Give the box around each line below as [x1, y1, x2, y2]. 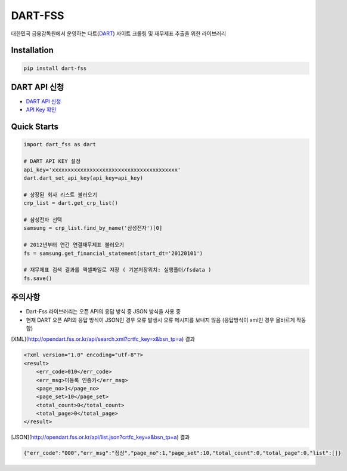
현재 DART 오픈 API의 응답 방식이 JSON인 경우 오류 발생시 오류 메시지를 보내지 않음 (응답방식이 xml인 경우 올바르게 [26, 316, 295, 324]
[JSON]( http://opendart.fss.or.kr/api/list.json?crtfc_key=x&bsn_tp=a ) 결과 [11, 433, 190, 441]
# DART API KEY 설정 [23, 158, 80, 165]
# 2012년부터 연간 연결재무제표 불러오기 [23, 242, 125, 248]
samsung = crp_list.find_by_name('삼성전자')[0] [23, 224, 163, 232]
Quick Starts [11, 122, 59, 132]
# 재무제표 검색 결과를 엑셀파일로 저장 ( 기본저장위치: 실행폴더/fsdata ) [23, 266, 212, 273]
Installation [11, 45, 54, 56]
